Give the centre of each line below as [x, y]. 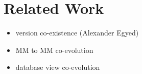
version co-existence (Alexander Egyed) [77, 33]
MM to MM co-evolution [54, 50]
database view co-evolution [58, 67]
